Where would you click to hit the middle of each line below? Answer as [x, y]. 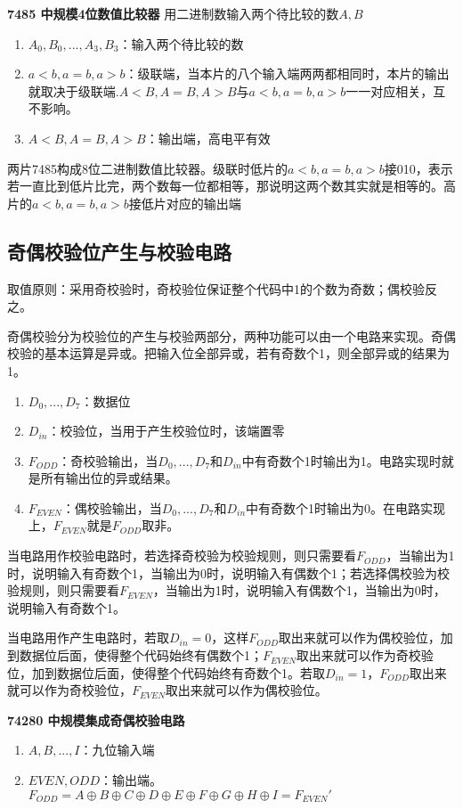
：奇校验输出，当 [108, 460]
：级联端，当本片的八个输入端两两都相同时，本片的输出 [287, 74]
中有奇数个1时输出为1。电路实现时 [341, 460]
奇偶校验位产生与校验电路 [119, 251]
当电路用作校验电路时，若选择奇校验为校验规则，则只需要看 [182, 556]
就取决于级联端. [73, 90]
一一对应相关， [390, 90]
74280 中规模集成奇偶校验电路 [96, 719]
